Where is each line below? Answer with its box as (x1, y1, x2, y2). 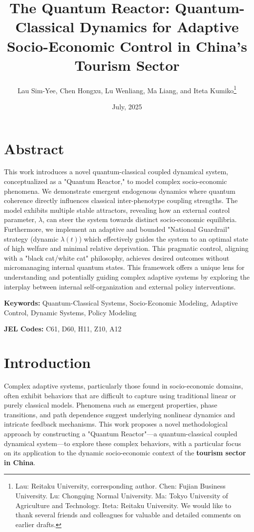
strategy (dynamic (4, 233, 59, 244)
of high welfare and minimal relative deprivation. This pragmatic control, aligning (4, 243, 249, 253)
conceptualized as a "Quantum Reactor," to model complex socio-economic (4, 176, 227, 186)
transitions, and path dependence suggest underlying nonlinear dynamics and (4, 409, 235, 419)
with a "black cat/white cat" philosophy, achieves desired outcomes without (4, 252, 230, 263)
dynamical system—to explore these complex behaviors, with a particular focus (4, 438, 241, 448)
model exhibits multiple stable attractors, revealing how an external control (4, 205, 230, 215)
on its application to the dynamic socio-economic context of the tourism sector (4, 448, 246, 458)
